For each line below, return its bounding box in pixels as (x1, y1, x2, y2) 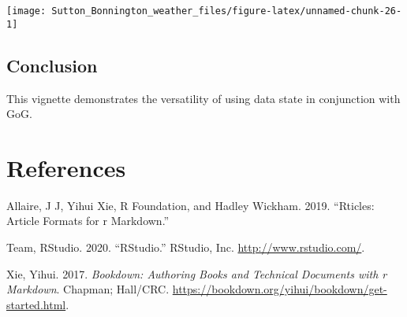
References (6, 151, 126, 183)
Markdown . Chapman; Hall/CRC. (6, 281, 170, 297)
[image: (6, 6, 47, 17)
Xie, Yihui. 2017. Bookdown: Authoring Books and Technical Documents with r (6, 265, 387, 282)
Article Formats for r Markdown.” (6, 212, 170, 229)
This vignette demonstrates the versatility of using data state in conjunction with (6, 90, 401, 106)
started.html (6, 296, 66, 312)
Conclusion (6, 53, 98, 77)
